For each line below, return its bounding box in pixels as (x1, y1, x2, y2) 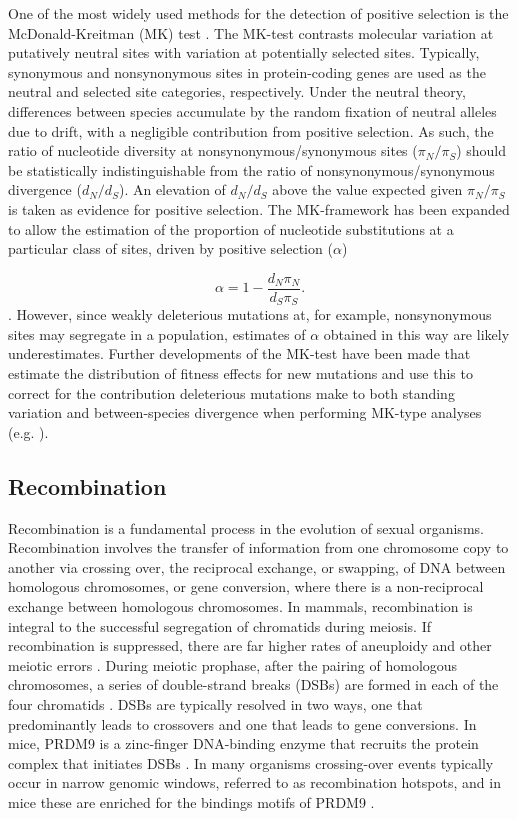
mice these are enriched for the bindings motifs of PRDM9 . (8, 791, 375, 812)
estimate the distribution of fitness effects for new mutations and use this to (8, 363, 473, 384)
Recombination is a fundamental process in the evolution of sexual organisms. (8, 517, 484, 538)
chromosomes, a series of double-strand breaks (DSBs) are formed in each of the (8, 674, 499, 695)
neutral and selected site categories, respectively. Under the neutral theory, (8, 81, 466, 102)
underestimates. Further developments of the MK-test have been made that (8, 343, 471, 364)
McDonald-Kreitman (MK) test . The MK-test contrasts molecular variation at (8, 22, 494, 43)
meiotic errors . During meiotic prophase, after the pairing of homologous (8, 654, 458, 675)
